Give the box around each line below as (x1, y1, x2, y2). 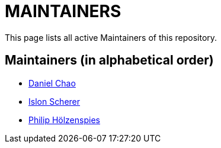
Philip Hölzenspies (28, 114, 100, 125)
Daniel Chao (28, 78, 76, 88)
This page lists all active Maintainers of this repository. (5, 32, 217, 43)
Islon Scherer (28, 96, 81, 107)
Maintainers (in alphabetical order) (5, 53, 214, 68)
